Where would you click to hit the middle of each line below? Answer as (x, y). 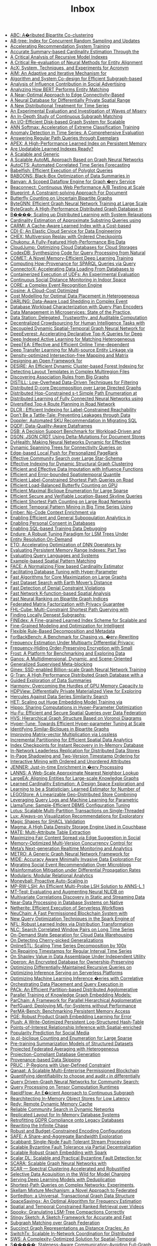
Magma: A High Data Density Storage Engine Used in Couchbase (78, 827)
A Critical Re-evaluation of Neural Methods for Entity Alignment (76, 63)
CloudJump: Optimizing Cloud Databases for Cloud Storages (74, 248)
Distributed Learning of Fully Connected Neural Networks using (76, 399)
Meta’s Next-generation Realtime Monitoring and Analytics (71, 848)
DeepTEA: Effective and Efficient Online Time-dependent (70, 345)
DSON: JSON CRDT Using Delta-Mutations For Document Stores (78, 437)
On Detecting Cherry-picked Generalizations (57, 940)
